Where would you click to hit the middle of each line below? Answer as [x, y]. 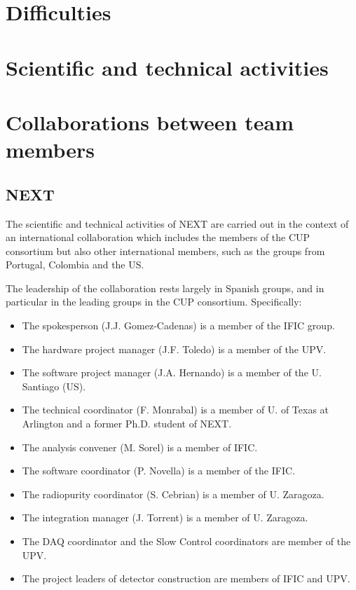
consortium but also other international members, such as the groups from [165, 251]
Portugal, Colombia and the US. [75, 265]
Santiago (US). [54, 386]
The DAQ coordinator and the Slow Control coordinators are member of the [186, 541]
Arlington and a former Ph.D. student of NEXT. [127, 424]
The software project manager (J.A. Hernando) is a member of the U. [172, 372]
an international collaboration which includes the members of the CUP [158, 237]
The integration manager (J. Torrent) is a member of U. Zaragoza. [165, 517]
